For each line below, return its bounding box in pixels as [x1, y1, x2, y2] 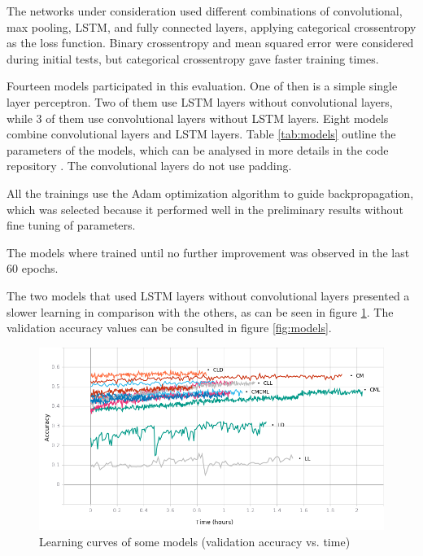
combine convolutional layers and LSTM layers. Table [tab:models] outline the [7, 125, 396, 142]
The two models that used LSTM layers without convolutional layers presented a [7, 287, 410, 304]
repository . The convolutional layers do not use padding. [7, 157, 292, 174]
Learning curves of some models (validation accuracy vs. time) [39, 533, 351, 550]
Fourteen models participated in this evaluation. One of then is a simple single [7, 77, 398, 94]
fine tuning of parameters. [7, 217, 136, 234]
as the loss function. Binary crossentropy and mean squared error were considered [7, 34, 414, 51]
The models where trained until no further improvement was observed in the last [7, 243, 410, 260]
